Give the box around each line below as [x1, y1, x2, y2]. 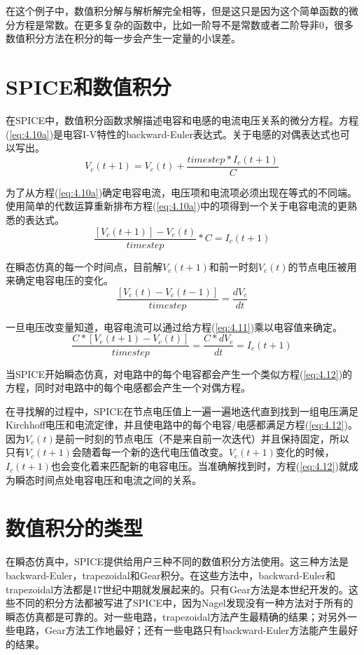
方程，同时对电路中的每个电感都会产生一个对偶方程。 [6, 380, 251, 395]
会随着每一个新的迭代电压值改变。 [71, 445, 229, 459]
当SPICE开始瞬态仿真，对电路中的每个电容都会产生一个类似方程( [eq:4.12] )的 [6, 366, 353, 381]
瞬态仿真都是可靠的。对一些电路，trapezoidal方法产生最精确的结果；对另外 [6, 609, 348, 623]
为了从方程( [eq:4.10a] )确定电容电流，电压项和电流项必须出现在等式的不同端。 [6, 184, 358, 199]
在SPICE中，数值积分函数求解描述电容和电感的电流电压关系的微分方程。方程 [6, 112, 359, 127]
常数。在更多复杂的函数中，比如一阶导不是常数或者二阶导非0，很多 [44, 17, 353, 32]
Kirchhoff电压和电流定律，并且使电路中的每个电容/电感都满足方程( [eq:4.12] [6, 417, 344, 432]
